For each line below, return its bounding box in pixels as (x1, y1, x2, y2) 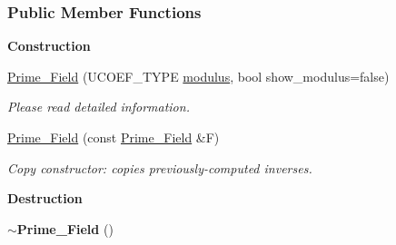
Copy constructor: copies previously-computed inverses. (7, 158, 312, 177)
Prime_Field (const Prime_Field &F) (7, 128, 220, 146)
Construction (7, 36, 91, 55)
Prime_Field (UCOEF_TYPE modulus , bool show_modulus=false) (7, 66, 390, 85)
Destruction (7, 189, 83, 208)
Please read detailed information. (7, 97, 190, 116)
